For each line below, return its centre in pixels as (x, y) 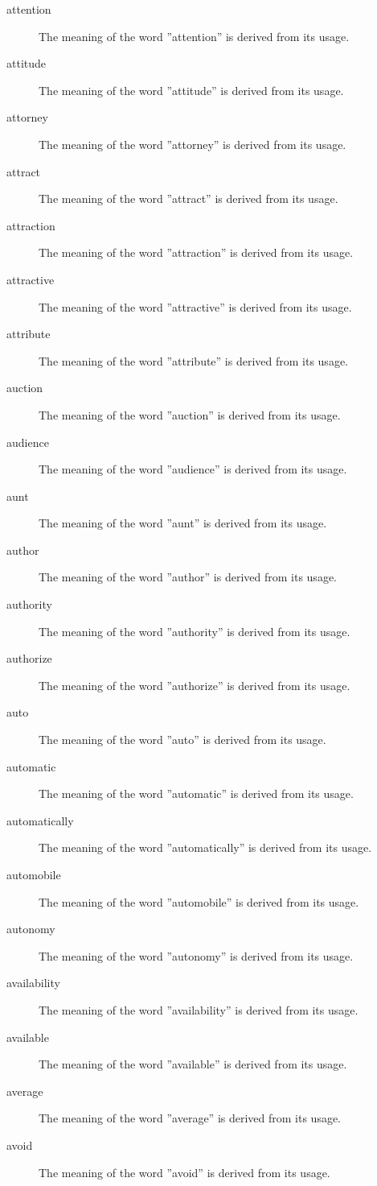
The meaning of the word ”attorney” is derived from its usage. (193, 144)
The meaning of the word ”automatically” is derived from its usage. (205, 847)
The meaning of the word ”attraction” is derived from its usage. (196, 252)
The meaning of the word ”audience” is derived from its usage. (193, 469)
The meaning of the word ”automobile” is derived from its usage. (199, 901)
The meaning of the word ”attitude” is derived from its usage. (191, 90)
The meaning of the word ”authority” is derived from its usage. (195, 631)
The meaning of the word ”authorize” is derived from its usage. (195, 685)
